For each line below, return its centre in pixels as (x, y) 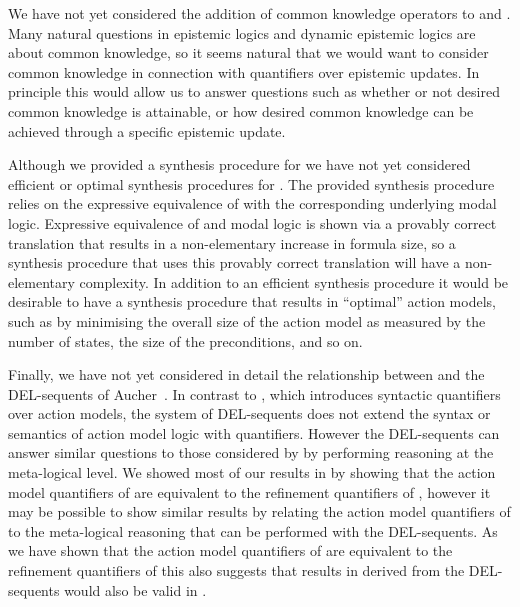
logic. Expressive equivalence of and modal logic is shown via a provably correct (252, 222)
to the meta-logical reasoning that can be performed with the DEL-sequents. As (253, 530)
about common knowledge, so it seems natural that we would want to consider (248, 52)
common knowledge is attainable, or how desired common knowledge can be (241, 110)
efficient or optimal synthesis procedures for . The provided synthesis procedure (251, 183)
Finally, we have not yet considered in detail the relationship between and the (246, 374)
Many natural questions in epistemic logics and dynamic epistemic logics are (242, 32)
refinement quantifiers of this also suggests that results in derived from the (236, 570)
